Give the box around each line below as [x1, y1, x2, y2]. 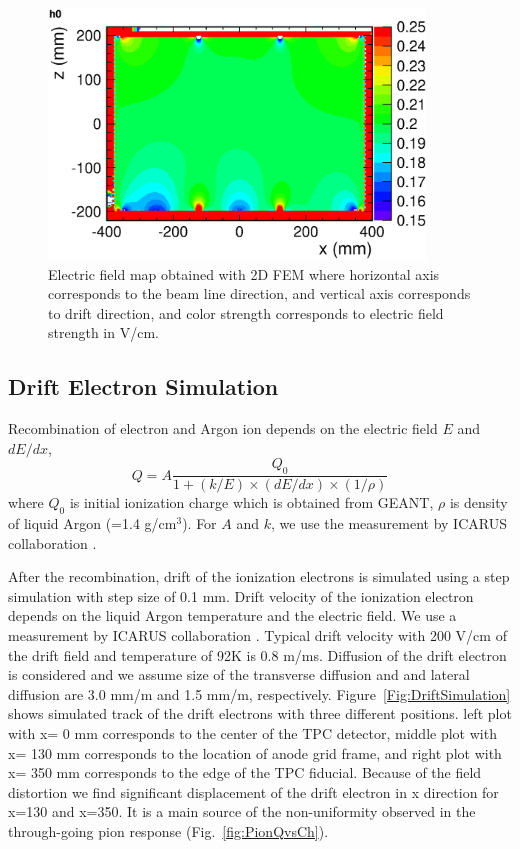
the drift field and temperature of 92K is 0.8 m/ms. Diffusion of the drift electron [8, 644, 507, 665]
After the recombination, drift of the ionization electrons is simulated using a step [8, 566, 510, 587]
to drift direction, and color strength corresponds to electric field [48, 302, 444, 323]
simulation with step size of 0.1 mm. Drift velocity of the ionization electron [8, 585, 474, 606]
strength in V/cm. [48, 322, 159, 343]
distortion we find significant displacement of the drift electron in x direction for [8, 781, 499, 802]
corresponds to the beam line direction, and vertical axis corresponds [48, 283, 471, 304]
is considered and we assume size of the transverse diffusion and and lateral [8, 664, 470, 685]
